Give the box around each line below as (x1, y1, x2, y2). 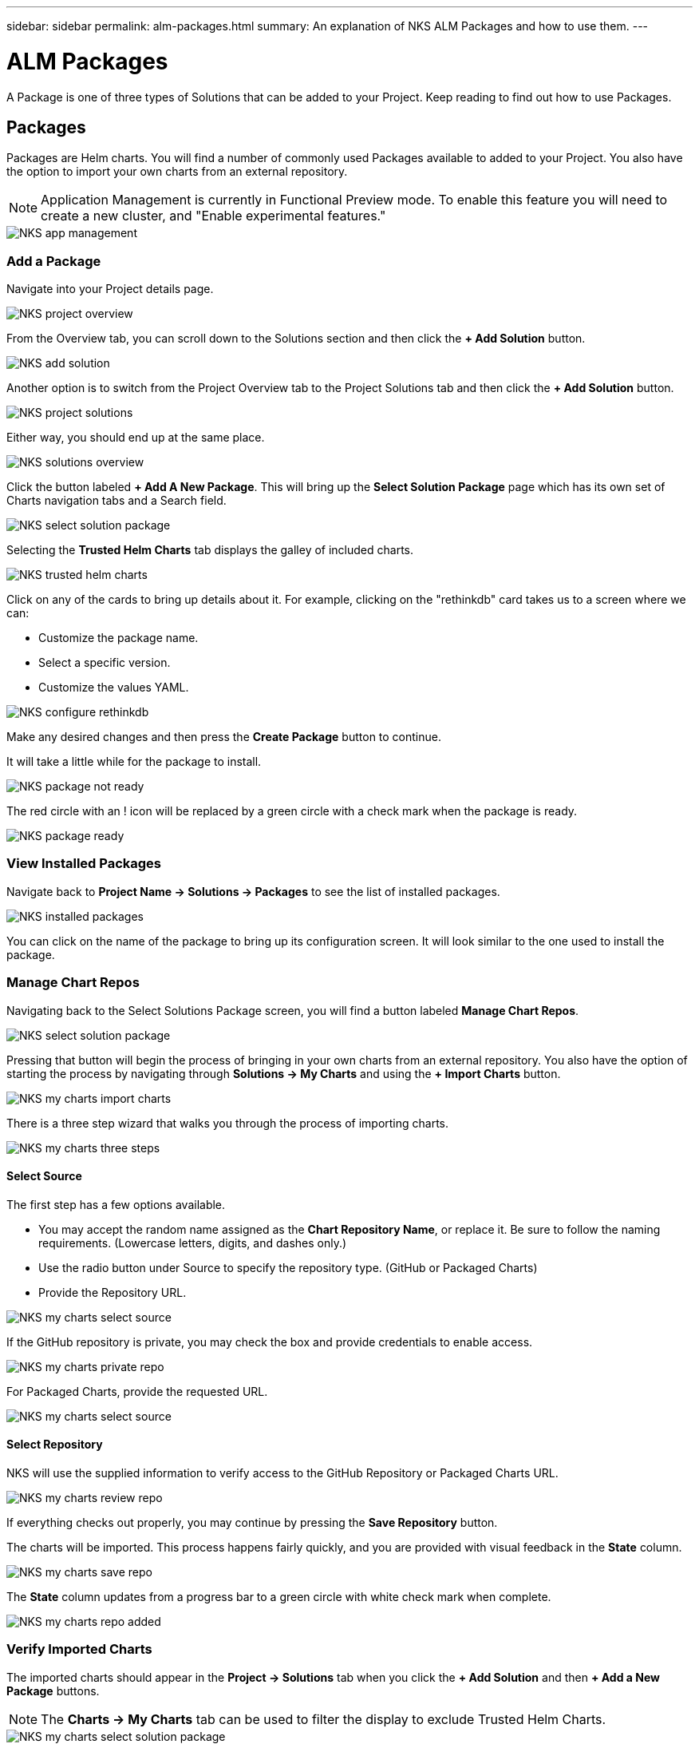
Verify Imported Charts (6, 1641, 152, 1658)
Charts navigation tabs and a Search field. (6, 493, 227, 508)
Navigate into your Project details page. (6, 282, 214, 296)
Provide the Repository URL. (38, 1285, 187, 1299)
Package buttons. (6, 1683, 100, 1698)
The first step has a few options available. (6, 1197, 226, 1211)
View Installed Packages (6, 855, 162, 872)
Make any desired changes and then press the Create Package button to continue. (6, 730, 441, 744)
